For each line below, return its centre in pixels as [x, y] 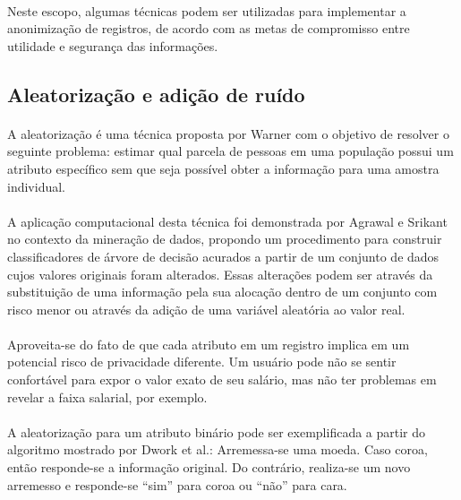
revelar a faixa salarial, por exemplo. [107, 397]
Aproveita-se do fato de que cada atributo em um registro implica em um [209, 344]
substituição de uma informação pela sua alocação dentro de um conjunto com [222, 292]
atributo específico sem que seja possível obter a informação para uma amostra [223, 168]
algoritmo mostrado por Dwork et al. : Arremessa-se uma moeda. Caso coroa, [218, 449]
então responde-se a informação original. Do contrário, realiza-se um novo [209, 467]
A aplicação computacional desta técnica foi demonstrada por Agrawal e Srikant [227, 221]
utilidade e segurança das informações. [113, 45]
